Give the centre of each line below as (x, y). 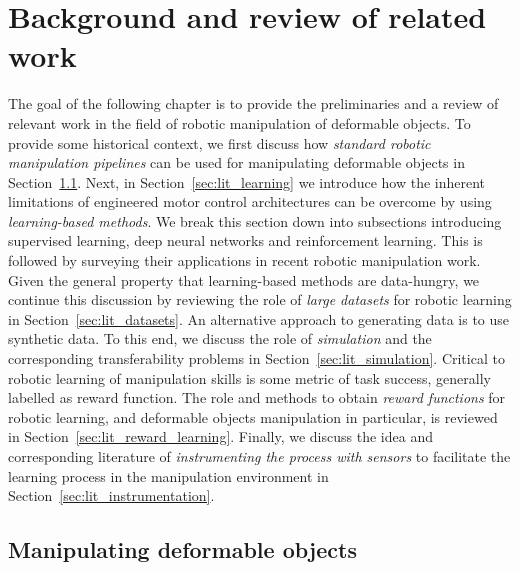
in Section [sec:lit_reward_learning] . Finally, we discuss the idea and (220, 436)
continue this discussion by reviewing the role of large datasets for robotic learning (260, 299)
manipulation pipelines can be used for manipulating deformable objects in (236, 162)
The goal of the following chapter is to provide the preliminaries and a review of (253, 103)
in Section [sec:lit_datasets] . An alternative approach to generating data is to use (259, 318)
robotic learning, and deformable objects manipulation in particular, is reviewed (253, 416)
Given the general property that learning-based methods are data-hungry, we (244, 279)
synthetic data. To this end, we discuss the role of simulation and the (220, 338)
